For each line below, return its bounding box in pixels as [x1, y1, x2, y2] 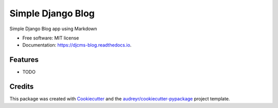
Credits [9, 82, 34, 91]
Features [9, 55, 39, 64]
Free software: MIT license [22, 35, 79, 41]
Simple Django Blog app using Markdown [9, 26, 97, 32]
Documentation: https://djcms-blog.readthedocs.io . [22, 42, 132, 48]
